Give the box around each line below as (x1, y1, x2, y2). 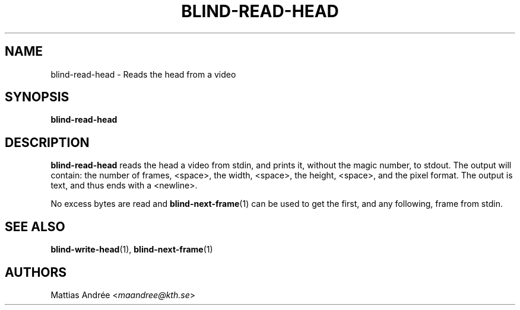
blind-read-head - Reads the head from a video (50, 69, 236, 79)
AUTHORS (5, 264, 67, 280)
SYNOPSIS (5, 90, 69, 105)
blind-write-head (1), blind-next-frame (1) (50, 244, 213, 255)
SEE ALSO (5, 219, 65, 234)
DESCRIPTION (5, 135, 90, 150)
